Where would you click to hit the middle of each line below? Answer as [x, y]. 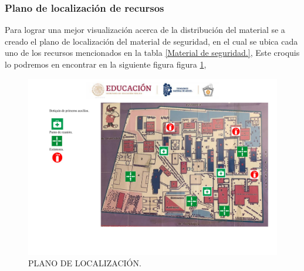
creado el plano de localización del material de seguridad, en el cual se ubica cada [151, 41]
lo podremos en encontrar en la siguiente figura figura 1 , [106, 64]
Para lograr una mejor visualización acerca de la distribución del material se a [145, 30]
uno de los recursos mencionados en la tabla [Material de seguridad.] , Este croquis [152, 53]
